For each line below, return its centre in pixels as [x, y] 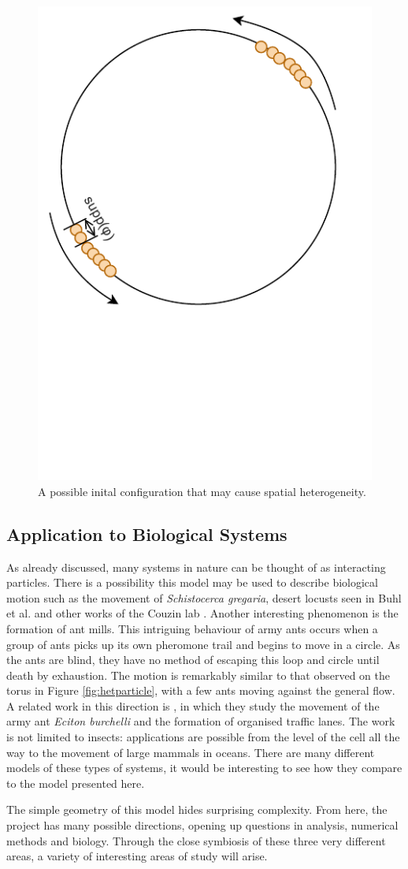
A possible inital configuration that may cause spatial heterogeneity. [202, 491]
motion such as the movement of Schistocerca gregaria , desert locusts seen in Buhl [204, 597]
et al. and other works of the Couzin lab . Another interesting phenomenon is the [202, 613]
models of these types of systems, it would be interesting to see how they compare [204, 768]
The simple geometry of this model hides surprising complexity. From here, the [197, 809]
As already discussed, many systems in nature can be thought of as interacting [196, 567]
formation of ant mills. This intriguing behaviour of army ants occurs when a [192, 628]
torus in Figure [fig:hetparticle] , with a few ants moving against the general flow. [201, 690]
